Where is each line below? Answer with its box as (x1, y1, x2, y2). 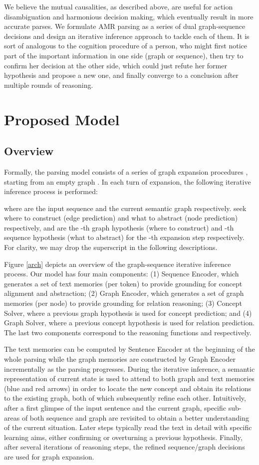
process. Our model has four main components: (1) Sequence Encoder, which (4, 268, 239, 279)
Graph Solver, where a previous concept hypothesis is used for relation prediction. (4, 317, 255, 328)
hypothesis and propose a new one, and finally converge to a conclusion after (4, 70, 239, 80)
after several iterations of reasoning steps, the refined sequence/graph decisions (4, 442, 245, 452)
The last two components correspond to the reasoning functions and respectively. (4, 327, 252, 337)
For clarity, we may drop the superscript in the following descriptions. (4, 242, 218, 252)
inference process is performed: (4, 186, 98, 197)
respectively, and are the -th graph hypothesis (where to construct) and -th (4, 222, 234, 232)
